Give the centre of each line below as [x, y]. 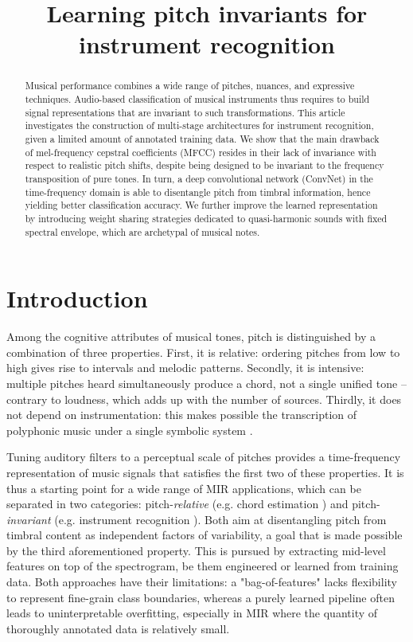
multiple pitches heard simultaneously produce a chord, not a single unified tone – [206, 383]
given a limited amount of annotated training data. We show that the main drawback [202, 138]
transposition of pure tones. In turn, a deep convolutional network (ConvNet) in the [199, 178]
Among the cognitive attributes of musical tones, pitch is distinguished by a [191, 337]
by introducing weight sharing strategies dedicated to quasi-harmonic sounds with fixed [206, 218]
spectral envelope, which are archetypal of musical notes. [142, 231]
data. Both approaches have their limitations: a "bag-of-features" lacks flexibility [202, 582]
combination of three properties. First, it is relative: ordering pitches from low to [203, 352]
